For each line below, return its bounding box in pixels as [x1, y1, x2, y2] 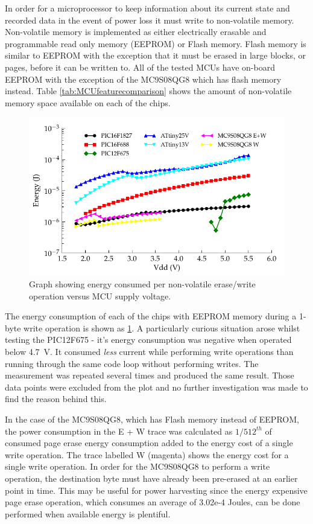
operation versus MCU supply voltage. [29, 289, 171, 302]
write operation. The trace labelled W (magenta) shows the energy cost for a [5, 448, 289, 461]
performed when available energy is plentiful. [5, 507, 171, 520]
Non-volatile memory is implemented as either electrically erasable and [5, 25, 267, 38]
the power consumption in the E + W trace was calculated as [5, 424, 233, 437]
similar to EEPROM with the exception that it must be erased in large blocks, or [5, 49, 306, 62]
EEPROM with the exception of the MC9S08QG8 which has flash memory [5, 72, 282, 85]
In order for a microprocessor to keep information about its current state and [5, 2, 290, 14]
